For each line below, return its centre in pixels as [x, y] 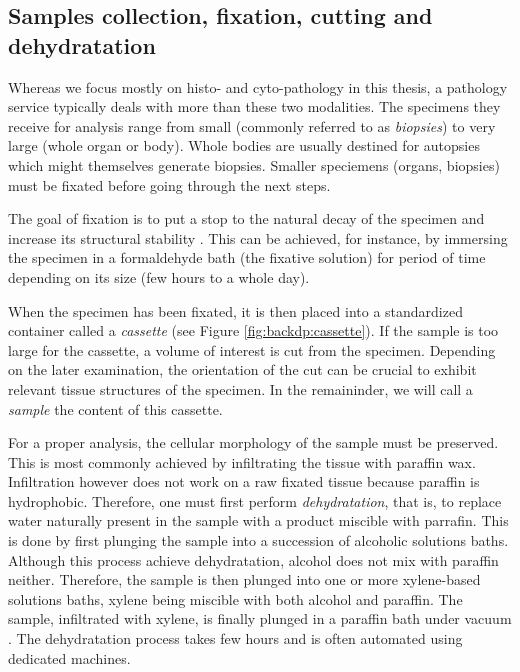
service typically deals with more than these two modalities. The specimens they [254, 106]
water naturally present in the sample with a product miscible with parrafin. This [258, 520]
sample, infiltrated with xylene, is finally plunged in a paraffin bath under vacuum [260, 618]
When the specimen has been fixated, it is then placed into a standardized [235, 310]
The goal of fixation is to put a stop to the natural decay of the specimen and [246, 218]
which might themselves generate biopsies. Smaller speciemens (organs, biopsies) [254, 164]
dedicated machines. [69, 657]
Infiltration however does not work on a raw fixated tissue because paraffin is [244, 481]
